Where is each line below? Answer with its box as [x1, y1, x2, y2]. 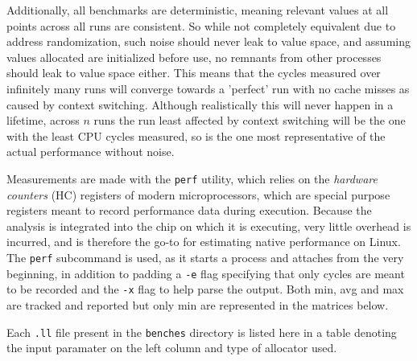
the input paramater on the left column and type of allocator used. [6, 339, 337, 356]
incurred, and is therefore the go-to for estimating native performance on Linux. [6, 233, 401, 250]
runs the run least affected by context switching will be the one [93, 112, 406, 129]
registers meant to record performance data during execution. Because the [6, 202, 372, 219]
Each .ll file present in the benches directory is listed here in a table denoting [6, 323, 397, 340]
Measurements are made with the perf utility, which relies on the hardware [6, 170, 378, 187]
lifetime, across [6, 112, 80, 129]
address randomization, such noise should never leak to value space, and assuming [6, 33, 411, 50]
